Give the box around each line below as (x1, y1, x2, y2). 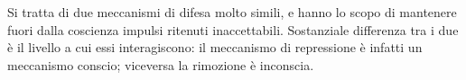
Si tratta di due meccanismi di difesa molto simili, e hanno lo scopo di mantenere (7, 3, 457, 21)
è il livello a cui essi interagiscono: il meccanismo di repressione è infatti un (7, 38, 423, 57)
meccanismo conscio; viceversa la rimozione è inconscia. (7, 55, 314, 74)
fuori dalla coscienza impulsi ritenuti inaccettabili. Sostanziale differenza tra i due (7, 20, 459, 39)
